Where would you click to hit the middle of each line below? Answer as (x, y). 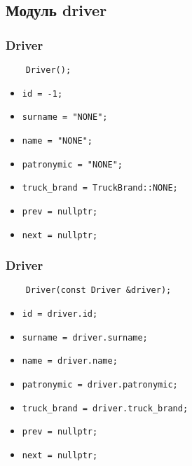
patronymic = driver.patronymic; (100, 385)
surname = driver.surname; (85, 337)
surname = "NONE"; (65, 117)
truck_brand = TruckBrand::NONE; (100, 188)
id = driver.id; (60, 314)
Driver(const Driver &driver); (98, 290)
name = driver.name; (70, 361)
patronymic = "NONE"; (72, 164)
